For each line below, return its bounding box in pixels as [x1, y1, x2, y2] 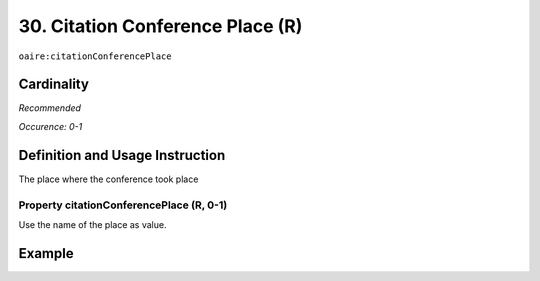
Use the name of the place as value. [18, 218, 167, 230]
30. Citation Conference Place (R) [18, 15, 303, 37]
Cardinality [18, 76, 90, 93]
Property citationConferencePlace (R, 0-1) [18, 198, 228, 212]
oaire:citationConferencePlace [18, 50, 172, 62]
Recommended [18, 102, 82, 114]
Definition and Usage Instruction [18, 146, 226, 164]
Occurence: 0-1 [18, 120, 83, 132]
